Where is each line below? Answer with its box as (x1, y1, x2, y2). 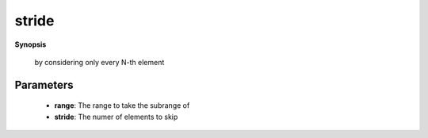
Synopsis (14, 40, 47, 49)
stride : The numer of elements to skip (54, 112, 178, 121)
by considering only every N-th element (34, 57, 165, 67)
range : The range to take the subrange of (54, 101, 190, 110)
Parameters (14, 78, 74, 91)
